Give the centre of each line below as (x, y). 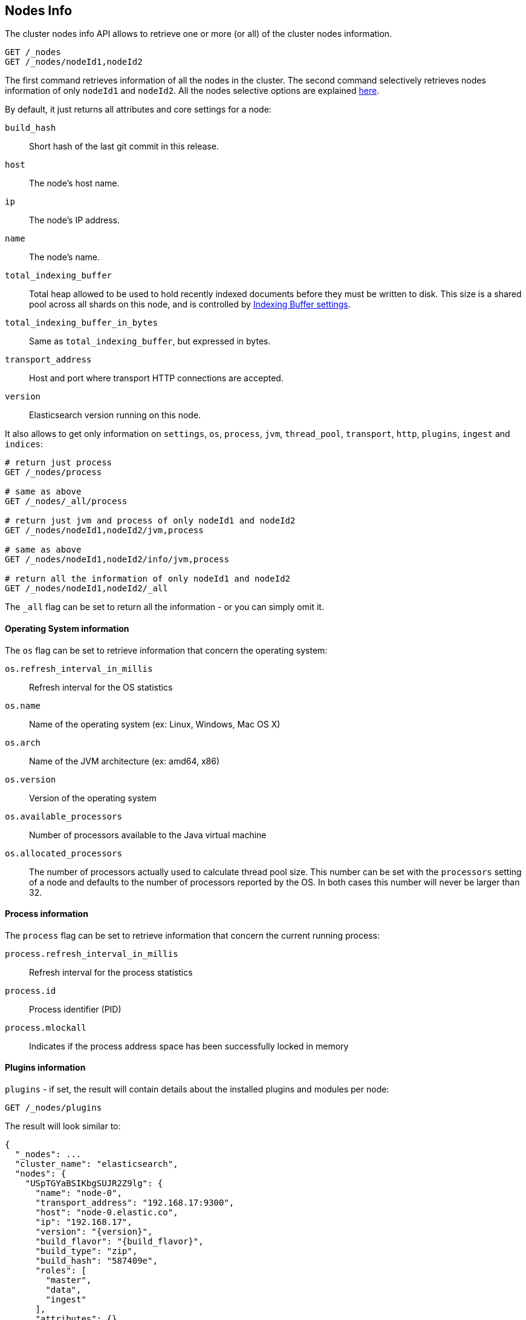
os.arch (23, 742)
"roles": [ (61, 1271)
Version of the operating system (93, 798)
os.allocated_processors (63, 853)
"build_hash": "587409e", (96, 1261)
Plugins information (45, 1068)
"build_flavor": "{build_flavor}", (119, 1242)
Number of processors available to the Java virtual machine (148, 835)
